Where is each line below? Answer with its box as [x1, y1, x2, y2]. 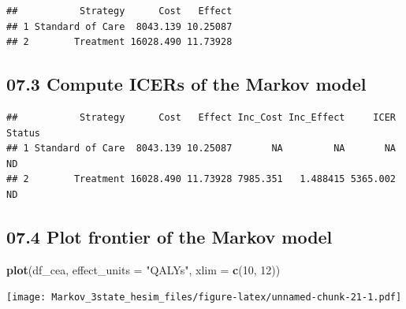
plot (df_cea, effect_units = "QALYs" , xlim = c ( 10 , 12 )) [6, 261, 281, 277]
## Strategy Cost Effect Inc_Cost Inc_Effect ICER [6, 111, 396, 123]
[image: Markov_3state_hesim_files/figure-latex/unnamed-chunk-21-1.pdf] [6, 292, 402, 303]
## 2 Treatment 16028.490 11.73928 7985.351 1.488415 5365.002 [6, 173, 396, 185]
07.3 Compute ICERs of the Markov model [6, 72, 367, 96]
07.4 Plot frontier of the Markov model [6, 224, 333, 248]
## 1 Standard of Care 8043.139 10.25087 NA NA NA [6, 143, 396, 154]
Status [6, 127, 40, 139]
